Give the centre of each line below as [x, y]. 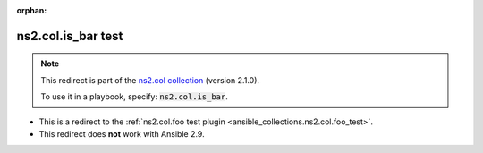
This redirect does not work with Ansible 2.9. [122, 133]
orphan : [32, 10]
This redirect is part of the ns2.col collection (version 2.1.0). [150, 80]
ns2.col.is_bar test [70, 36]
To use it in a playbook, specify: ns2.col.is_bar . [134, 97]
